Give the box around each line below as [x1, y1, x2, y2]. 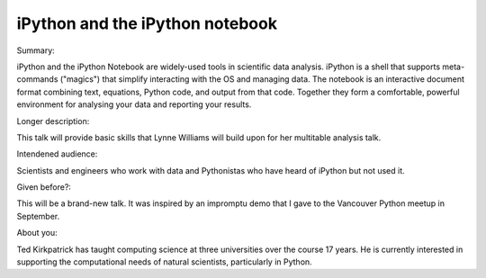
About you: [16, 228, 58, 238]
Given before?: [16, 182, 72, 193]
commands [16, 74, 58, 85]
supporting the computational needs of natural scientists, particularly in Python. [16, 256, 312, 267]
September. [16, 211, 60, 221]
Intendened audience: [16, 148, 98, 159]
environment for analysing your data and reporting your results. [16, 99, 252, 110]
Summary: [16, 45, 56, 56]
